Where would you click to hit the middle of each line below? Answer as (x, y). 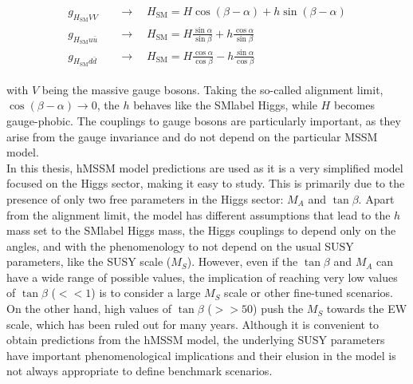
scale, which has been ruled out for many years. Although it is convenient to (193, 324)
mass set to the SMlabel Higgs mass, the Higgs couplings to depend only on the (201, 230)
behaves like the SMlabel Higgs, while (225, 105)
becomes (354, 105)
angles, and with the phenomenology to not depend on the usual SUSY (180, 245)
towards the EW (367, 309)
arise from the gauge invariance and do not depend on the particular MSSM (192, 136)
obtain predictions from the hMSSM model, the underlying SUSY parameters (196, 340)
